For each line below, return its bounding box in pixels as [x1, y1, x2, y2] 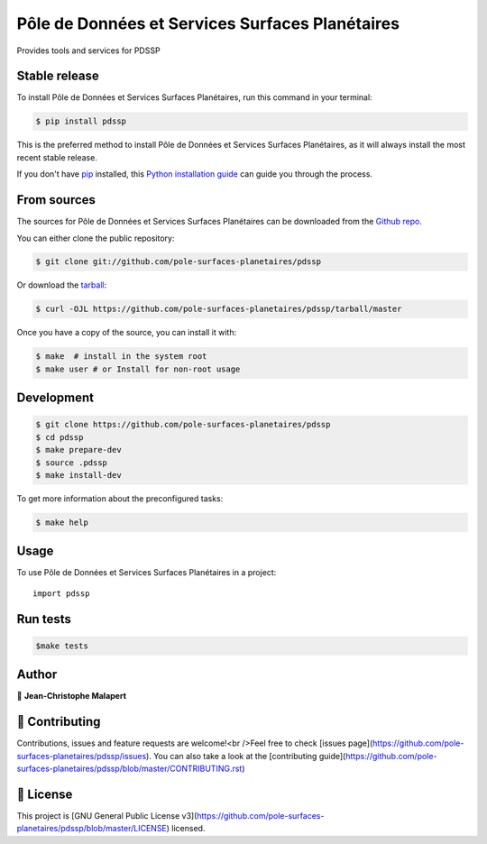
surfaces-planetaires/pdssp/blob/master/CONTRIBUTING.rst [16, 763, 243, 775]
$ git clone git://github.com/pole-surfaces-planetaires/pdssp [35, 257, 322, 267]
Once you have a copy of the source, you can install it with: [16, 327, 237, 338]
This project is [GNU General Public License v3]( [16, 810, 198, 821]
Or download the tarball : [16, 280, 107, 290]
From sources [16, 192, 96, 207]
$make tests [35, 640, 89, 651]
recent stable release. [16, 151, 98, 162]
